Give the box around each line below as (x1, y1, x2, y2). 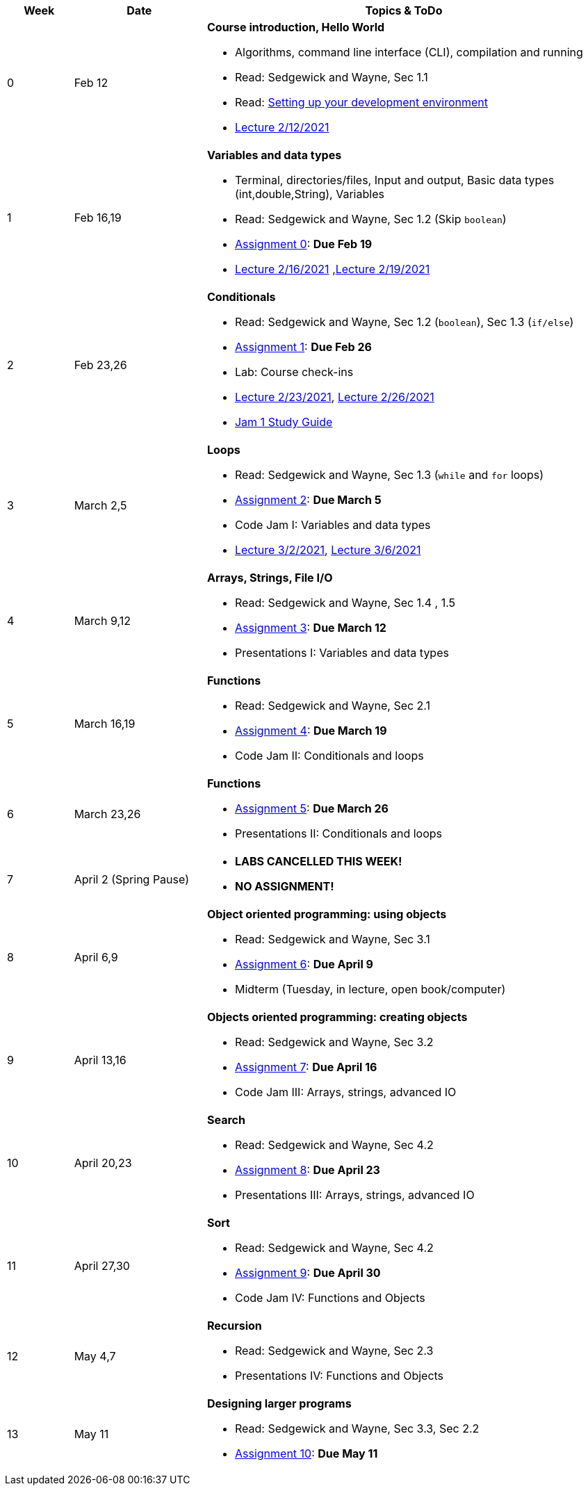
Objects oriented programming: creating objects (206, 1010, 468, 1024)
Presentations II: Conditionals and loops (234, 826, 443, 840)
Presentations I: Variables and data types (234, 646, 449, 660)
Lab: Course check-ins (234, 365, 354, 379)
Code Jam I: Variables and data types (234, 518, 431, 532)
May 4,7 (74, 1349, 116, 1363)
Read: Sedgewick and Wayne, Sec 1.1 (234, 70, 428, 84)
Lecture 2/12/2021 (234, 120, 329, 134)
